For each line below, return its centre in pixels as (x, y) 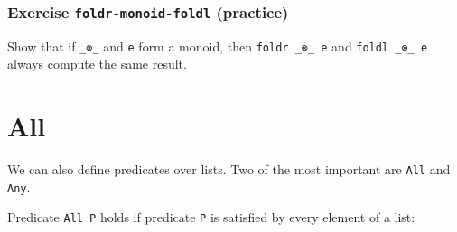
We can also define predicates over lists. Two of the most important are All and (229, 169)
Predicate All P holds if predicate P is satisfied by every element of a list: (211, 217)
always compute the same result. (97, 64)
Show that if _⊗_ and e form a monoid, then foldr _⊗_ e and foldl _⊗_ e (218, 46)
